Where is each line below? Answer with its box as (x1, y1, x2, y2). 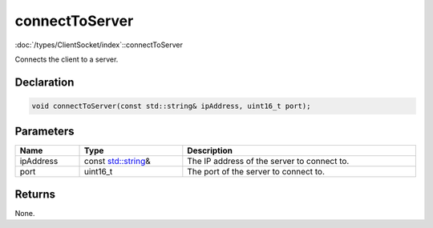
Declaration (14, 75, 75, 89)
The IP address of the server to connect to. (187, 156, 350, 167)
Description (187, 145, 233, 156)
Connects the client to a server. (14, 54, 119, 64)
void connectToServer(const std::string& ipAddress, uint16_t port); (31, 101, 311, 110)
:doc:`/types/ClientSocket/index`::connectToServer (14, 40, 184, 50)
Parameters (14, 125, 75, 138)
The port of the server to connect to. (187, 166, 325, 178)
